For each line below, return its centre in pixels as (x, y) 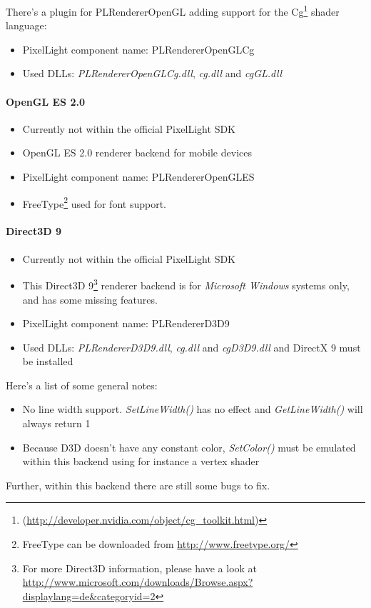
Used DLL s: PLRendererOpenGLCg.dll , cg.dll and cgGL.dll (152, 73)
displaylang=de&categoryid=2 (89, 595)
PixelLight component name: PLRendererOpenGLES (138, 177)
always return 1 (56, 423)
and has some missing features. (90, 299)
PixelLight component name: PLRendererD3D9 (126, 323)
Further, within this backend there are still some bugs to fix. (138, 485)
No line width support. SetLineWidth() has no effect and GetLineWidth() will (193, 409)
